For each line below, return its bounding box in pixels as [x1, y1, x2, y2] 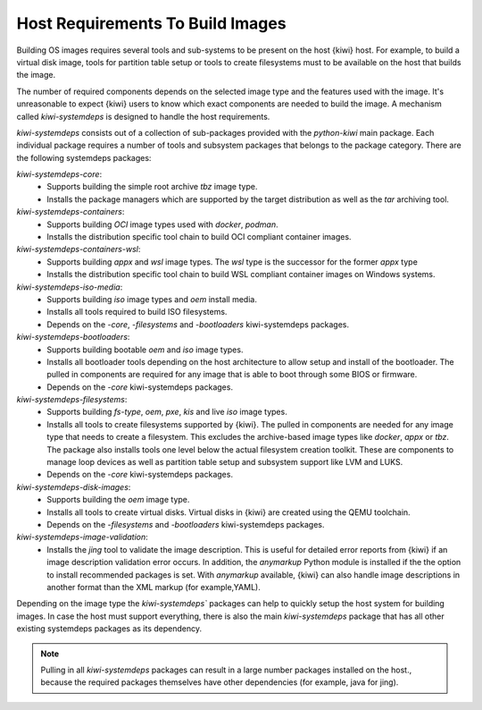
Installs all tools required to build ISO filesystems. [46, 307, 228, 317]
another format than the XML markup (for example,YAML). [46, 581, 261, 592]
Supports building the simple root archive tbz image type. [46, 182, 258, 192]
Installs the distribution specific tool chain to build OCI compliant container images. [46, 232, 352, 242]
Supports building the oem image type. [46, 494, 190, 505]
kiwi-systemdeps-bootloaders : [16, 332, 130, 342]
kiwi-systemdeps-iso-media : [16, 282, 123, 292]
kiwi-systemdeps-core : [16, 169, 103, 180]
